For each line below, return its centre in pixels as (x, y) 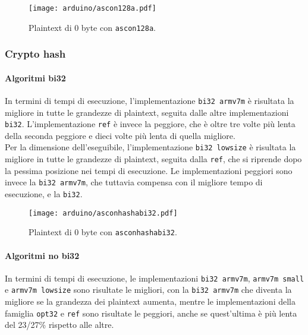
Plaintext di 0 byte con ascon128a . (92, 27)
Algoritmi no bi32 (42, 255)
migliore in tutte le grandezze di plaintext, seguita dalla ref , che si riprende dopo (153, 159)
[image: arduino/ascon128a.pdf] (92, 8)
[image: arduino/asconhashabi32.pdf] (103, 213)
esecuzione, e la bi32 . (44, 194)
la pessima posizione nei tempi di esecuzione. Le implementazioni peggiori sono (149, 170)
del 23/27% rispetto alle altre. (59, 325)
